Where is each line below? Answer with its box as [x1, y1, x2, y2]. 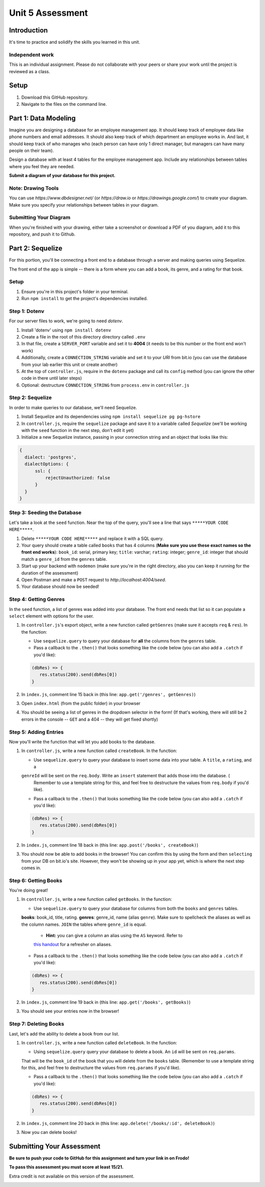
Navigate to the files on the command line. [21, 101, 107, 107]
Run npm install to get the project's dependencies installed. [21, 296, 148, 302]
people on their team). [9, 148, 54, 153]
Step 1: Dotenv [9, 307, 45, 314]
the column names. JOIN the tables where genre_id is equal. [21, 921, 147, 927]
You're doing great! [9, 887, 48, 893]
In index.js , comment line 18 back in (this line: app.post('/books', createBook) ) [21, 842, 199, 848]
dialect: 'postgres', [25, 454, 77, 460]
